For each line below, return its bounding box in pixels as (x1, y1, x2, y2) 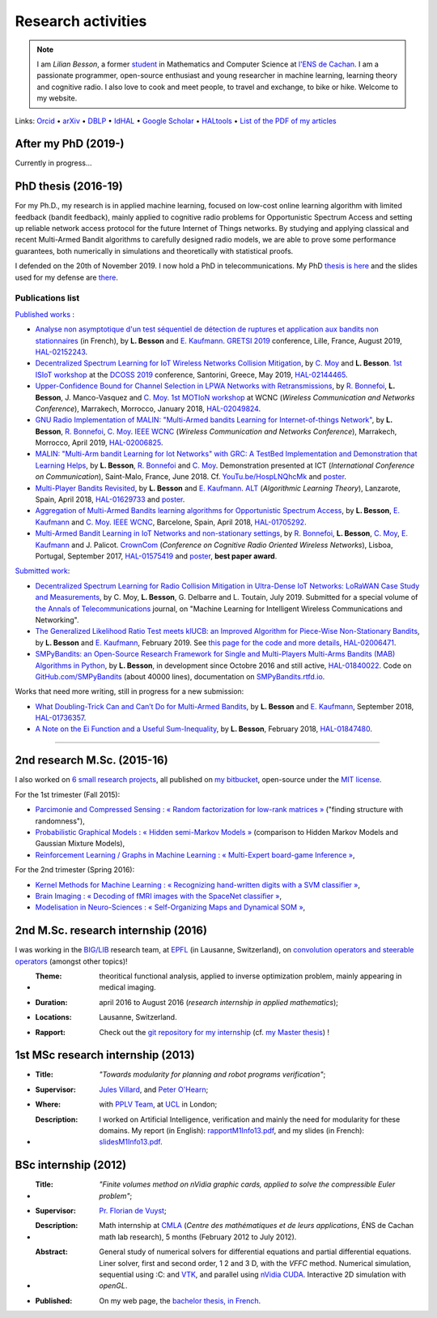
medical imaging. (99, 982, 157, 992)
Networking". (35, 614, 79, 624)
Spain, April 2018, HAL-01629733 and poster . (35, 494, 185, 504)
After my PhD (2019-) (15, 137, 125, 151)
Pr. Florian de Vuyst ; (99, 1206, 167, 1216)
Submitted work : (15, 566, 70, 576)
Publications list (15, 293, 80, 304)
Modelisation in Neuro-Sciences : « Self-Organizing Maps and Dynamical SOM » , (35, 902, 306, 912)
